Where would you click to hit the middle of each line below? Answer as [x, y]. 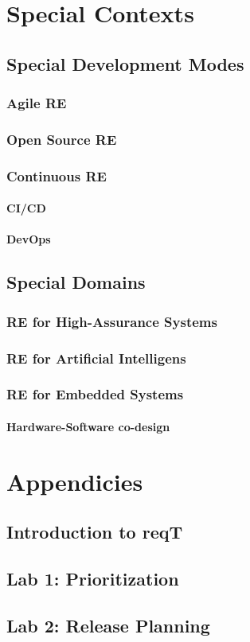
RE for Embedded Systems [95, 394]
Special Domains [76, 282]
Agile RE [37, 103]
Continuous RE [57, 175]
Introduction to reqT [95, 532]
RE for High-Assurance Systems [112, 321]
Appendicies [75, 481]
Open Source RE [62, 139]
